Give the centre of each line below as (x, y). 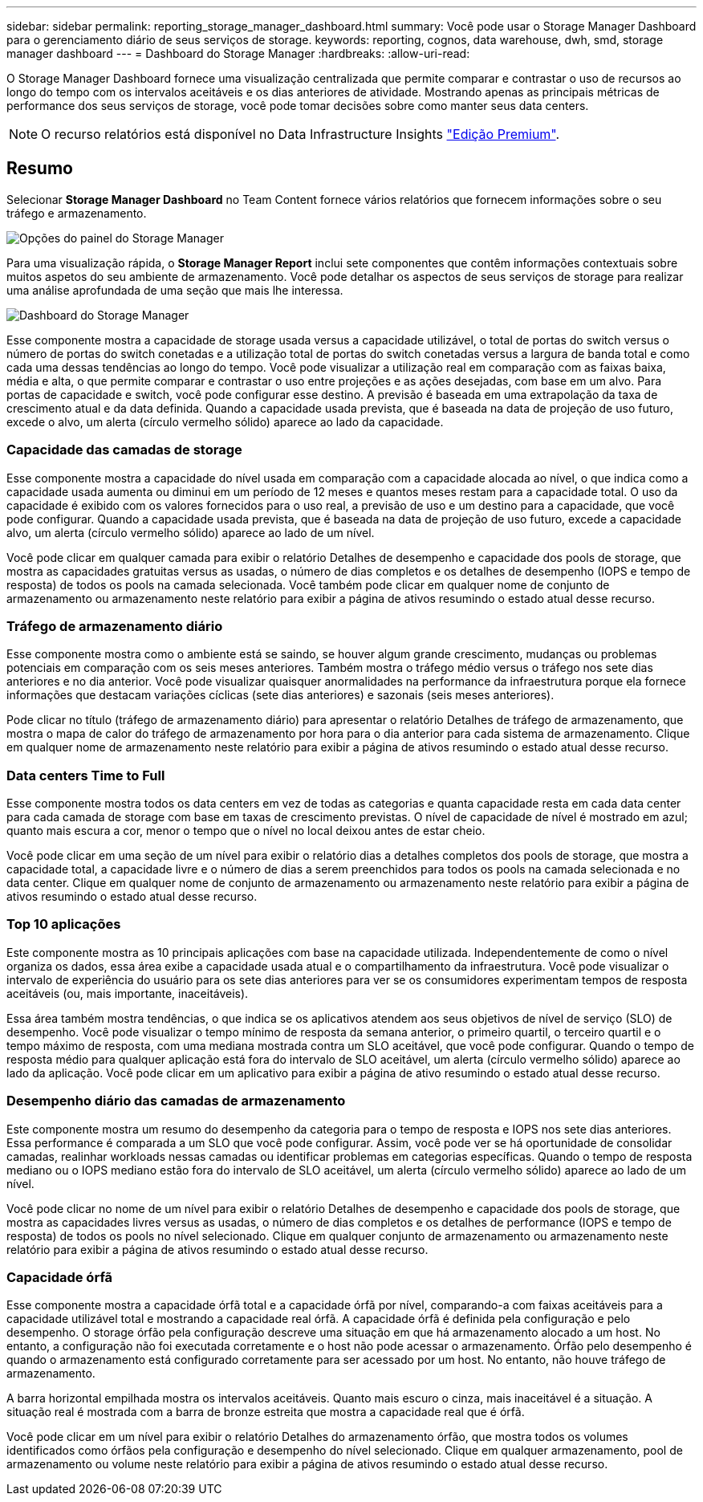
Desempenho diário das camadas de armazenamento (176, 1101)
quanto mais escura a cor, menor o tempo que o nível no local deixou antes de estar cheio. (246, 831)
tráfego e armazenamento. (77, 213)
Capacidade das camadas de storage (124, 450)
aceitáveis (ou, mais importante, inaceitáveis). (128, 993)
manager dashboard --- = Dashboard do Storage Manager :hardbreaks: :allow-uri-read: (238, 53)
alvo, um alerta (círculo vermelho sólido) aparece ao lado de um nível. (191, 532)
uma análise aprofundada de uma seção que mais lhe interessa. (175, 290)
